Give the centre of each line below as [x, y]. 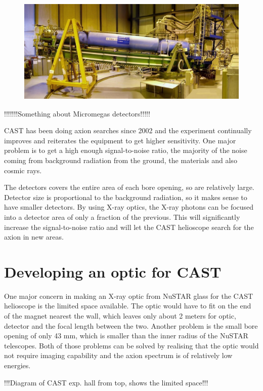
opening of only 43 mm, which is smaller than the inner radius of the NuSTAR [126, 336]
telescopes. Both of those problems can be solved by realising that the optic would [131, 345]
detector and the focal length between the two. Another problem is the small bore [131, 325]
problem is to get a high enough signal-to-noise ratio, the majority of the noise [126, 150]
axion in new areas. [34, 237]
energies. [17, 365]
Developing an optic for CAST [113, 271]
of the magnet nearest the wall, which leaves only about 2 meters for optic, [120, 316]
